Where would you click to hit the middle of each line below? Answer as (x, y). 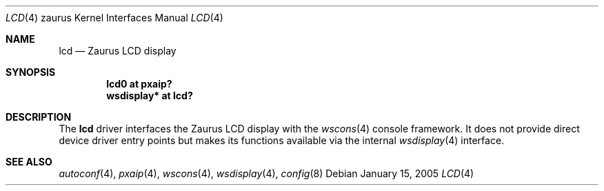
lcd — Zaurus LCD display (118, 51)
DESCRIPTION (39, 117)
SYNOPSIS (31, 72)
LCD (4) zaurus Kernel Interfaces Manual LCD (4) (114, 18)
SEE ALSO (29, 162)
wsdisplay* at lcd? (150, 95)
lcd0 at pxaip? (139, 84)
